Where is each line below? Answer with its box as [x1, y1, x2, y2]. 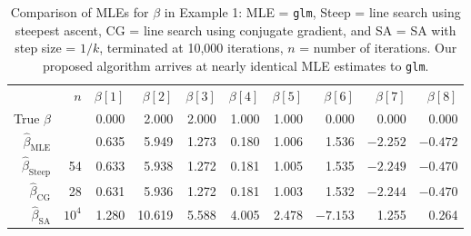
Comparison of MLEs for [10, 3, 149, 21]
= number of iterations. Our [299, 38, 457, 57]
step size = [15, 38, 76, 57]
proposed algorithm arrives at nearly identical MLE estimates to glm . [42, 55, 429, 74]
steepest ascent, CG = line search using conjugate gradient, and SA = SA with [15, 20, 456, 39]
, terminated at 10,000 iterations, [99, 38, 284, 57]
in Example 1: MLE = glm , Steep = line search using [164, 3, 461, 21]
